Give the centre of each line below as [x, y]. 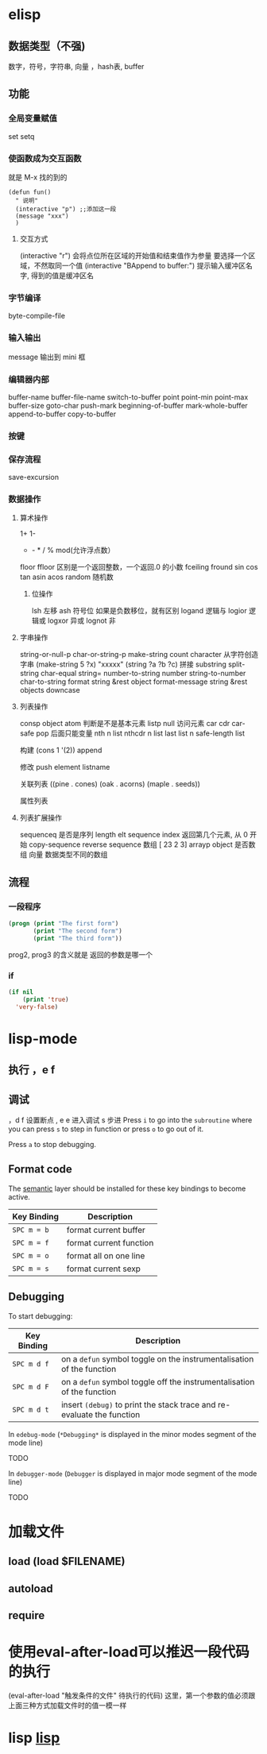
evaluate [77, 1414]
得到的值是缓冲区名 [62, 275]
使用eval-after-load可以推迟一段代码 [129, 1652]
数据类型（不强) [47, 46]
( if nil [21, 992]
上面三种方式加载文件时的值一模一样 [68, 1705]
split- [236, 664]
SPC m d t [31, 1409]
